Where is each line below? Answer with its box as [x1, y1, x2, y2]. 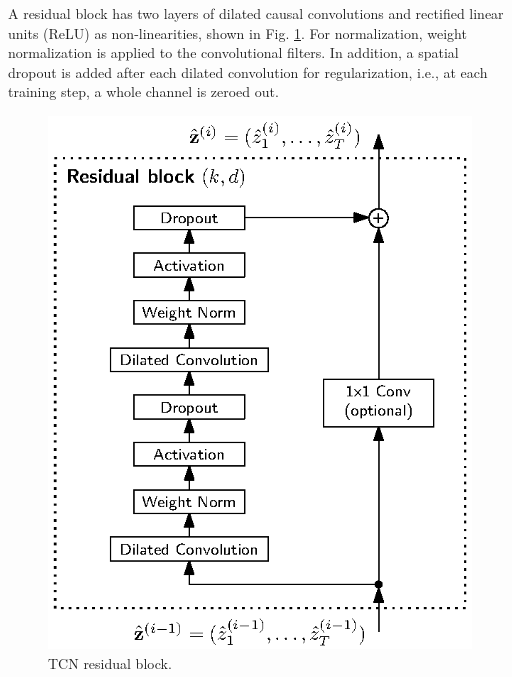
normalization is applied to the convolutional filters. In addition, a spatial [8, 42, 459, 63]
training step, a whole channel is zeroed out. [8, 81, 279, 102]
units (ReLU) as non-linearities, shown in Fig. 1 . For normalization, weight [8, 22, 467, 43]
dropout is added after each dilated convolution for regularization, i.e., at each [8, 61, 488, 82]
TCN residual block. [48, 652, 172, 673]
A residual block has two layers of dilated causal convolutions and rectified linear [8, 3, 504, 23]
